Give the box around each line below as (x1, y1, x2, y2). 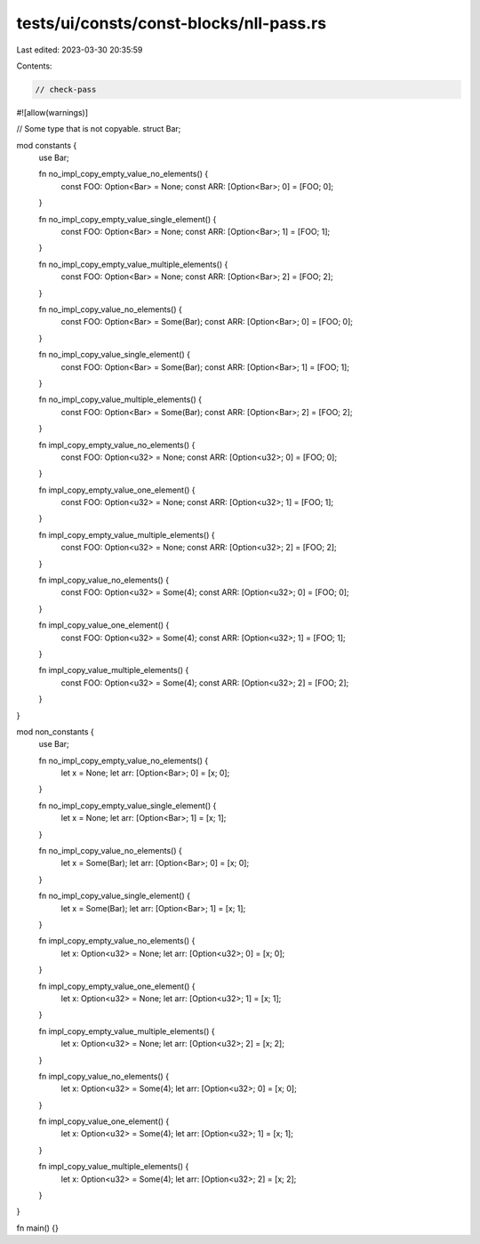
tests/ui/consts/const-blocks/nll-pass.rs (16, 13, 327, 33)
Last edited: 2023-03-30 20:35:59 (16, 44, 143, 55)
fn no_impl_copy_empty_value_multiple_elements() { (38, 259, 228, 269)
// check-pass (35, 84, 97, 94)
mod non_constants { (16, 726, 95, 737)
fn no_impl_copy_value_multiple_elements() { (38, 394, 202, 405)
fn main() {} (16, 1223, 60, 1233)
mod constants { (16, 140, 77, 150)
